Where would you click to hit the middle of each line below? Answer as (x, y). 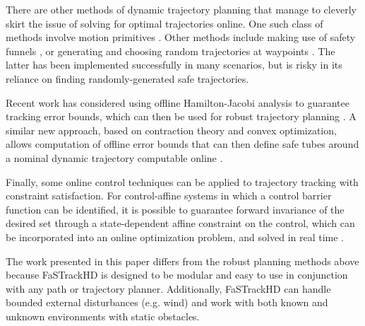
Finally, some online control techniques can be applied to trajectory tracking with (182, 181)
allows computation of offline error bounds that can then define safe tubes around (182, 144)
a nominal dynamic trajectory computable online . (114, 157)
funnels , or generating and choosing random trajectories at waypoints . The (170, 51)
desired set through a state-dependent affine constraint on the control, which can (180, 223)
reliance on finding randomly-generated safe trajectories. (127, 78)
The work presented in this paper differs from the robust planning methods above (182, 261)
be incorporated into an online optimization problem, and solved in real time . (175, 237)
